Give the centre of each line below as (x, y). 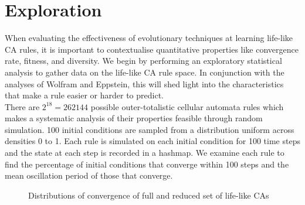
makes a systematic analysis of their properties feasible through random (134, 118)
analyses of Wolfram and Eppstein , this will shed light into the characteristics (144, 83)
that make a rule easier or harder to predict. (84, 95)
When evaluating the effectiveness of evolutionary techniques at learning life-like (149, 38)
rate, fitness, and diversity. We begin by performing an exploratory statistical (143, 61)
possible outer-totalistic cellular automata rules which (187, 106)
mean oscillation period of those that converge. (89, 175)
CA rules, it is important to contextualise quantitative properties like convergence (152, 49)
